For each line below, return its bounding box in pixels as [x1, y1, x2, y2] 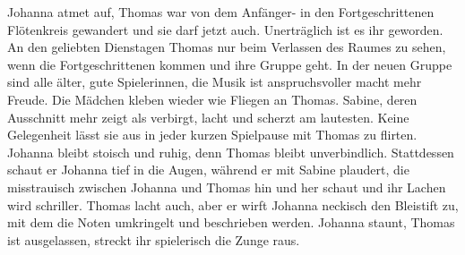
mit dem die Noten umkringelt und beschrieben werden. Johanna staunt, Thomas [7, 213, 455, 232]
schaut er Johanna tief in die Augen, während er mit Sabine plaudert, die [7, 160, 409, 179]
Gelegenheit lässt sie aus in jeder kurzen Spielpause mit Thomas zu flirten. [7, 125, 418, 144]
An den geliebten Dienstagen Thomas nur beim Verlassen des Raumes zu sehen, [7, 38, 446, 56]
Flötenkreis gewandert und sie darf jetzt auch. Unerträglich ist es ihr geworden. [7, 20, 443, 38]
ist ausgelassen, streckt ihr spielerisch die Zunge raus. [7, 230, 300, 249]
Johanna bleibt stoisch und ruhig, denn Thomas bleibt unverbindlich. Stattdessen [7, 142, 454, 161]
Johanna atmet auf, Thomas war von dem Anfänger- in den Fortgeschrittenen [7, 3, 435, 21]
